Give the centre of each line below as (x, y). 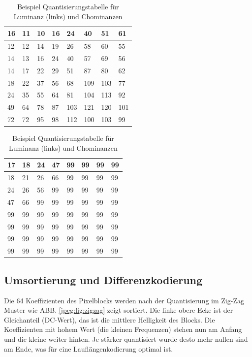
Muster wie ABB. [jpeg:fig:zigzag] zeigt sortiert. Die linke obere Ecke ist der (119, 310)
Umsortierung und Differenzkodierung (103, 279)
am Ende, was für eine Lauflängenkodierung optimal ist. (89, 348)
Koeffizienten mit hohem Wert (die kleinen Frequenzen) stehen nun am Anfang (123, 329)
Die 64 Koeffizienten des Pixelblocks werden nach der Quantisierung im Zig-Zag (124, 300)
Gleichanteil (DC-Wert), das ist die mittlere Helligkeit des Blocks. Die (110, 319)
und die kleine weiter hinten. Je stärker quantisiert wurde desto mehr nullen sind (126, 339)
